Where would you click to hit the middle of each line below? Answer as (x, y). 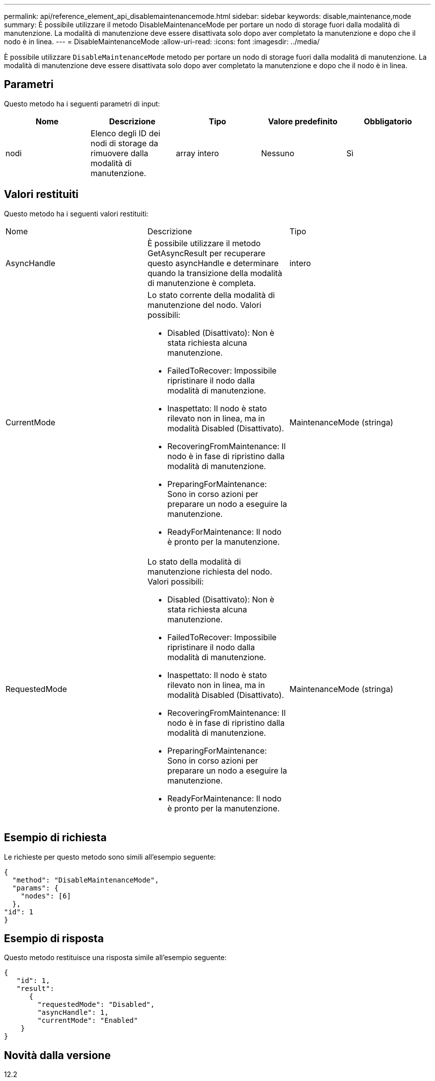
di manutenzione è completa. (201, 283)
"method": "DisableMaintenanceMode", (85, 880)
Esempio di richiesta (55, 838)
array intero (197, 153)
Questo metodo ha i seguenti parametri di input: (82, 103)
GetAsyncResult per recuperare (206, 253)
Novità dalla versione (57, 1055)
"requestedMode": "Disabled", (96, 1005)
